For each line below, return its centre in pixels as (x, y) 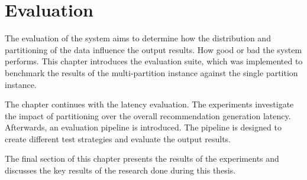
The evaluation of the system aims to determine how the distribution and (138, 38)
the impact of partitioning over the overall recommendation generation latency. (148, 115)
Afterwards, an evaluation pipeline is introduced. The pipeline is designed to (143, 127)
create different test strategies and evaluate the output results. (118, 138)
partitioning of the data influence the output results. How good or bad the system (153, 49)
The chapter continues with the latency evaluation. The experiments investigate (149, 104)
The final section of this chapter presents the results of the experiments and (142, 158)
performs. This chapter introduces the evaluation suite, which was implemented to (154, 61)
